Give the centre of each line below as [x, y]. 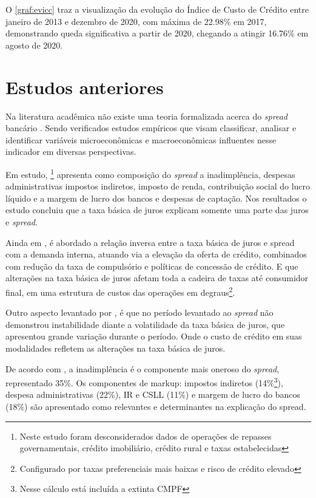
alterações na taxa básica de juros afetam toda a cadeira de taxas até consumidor [157, 278]
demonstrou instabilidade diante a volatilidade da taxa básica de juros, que [145, 324]
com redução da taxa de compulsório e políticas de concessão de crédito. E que [152, 266]
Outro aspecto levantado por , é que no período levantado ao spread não [140, 312]
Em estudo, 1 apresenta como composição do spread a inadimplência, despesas [150, 173]
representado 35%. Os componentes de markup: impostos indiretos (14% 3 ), [144, 382]
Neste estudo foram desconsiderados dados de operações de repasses [146, 436]
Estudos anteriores [85, 87]
